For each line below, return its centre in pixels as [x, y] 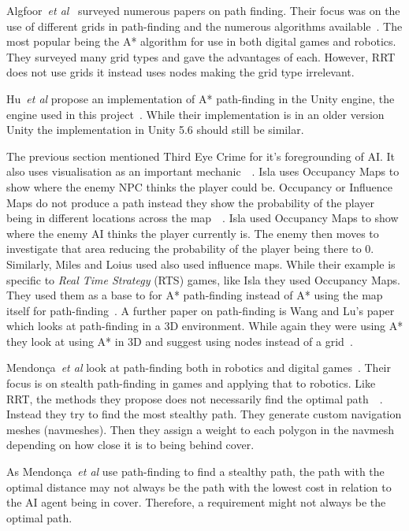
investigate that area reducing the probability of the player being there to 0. [190, 249]
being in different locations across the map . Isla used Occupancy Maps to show [203, 218]
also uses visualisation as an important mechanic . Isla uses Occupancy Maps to [203, 171]
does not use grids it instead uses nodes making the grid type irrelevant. [180, 72]
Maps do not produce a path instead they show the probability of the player [191, 202]
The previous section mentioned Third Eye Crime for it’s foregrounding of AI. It [201, 156]
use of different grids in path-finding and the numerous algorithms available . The [204, 26]
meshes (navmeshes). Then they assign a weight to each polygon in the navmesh [201, 429]
